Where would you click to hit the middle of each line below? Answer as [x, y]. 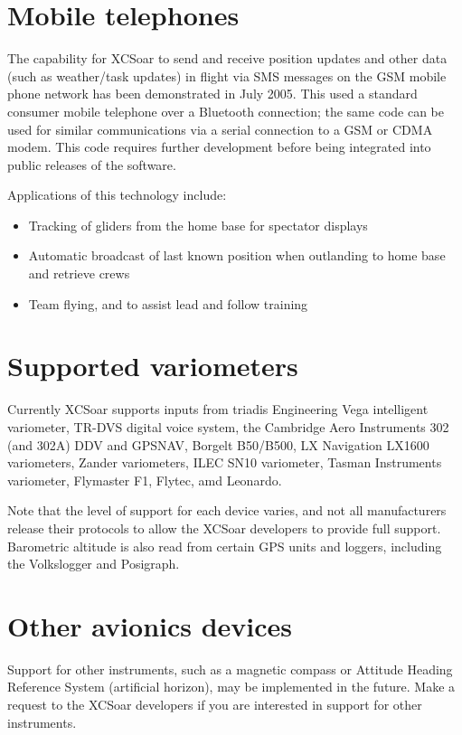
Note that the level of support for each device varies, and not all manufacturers [227, 510]
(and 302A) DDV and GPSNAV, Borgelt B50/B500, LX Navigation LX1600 [218, 444]
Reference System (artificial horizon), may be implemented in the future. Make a [231, 687]
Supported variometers [153, 366]
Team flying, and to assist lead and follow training [168, 303]
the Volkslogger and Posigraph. [94, 564]
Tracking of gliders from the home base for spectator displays [198, 225]
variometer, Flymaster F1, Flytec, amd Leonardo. [145, 480]
